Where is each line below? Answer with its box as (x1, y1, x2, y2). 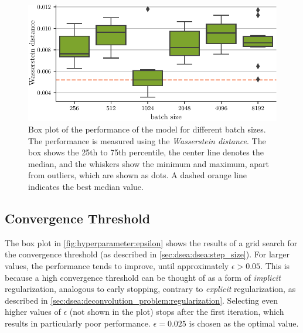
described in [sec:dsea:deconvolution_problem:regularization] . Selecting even (5, 294, 278, 306)
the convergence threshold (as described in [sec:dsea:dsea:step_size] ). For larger (5, 248, 290, 260)
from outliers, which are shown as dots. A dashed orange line (28, 169, 247, 181)
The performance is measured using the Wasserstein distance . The (28, 134, 266, 147)
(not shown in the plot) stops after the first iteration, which (69, 305, 284, 318)
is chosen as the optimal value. (189, 317, 299, 329)
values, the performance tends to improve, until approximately (5, 260, 229, 272)
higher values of (5, 305, 61, 318)
